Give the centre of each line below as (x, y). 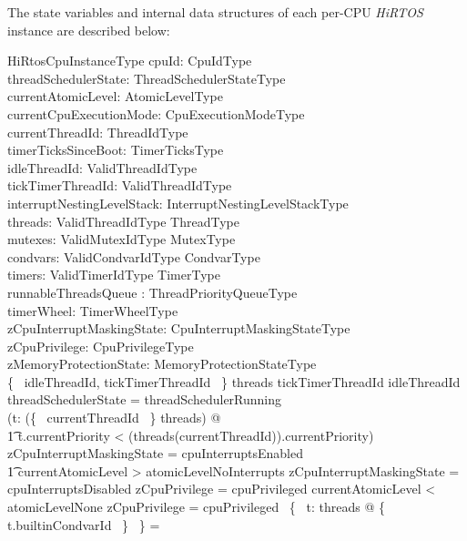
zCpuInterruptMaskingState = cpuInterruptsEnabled (155, 453)
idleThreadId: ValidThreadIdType (102, 167)
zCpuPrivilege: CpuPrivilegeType (101, 346)
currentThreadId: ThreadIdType (98, 132)
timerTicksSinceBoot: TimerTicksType (116, 150)
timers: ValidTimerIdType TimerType (114, 275)
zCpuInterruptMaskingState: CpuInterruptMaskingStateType (179, 328)
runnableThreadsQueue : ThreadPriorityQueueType (152, 292)
